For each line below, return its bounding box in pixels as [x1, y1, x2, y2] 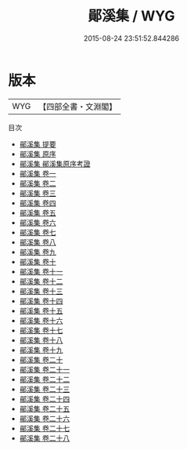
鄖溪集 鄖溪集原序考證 [19, 158, 91, 169]
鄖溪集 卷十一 [19, 267, 63, 276]
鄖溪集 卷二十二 [19, 374, 70, 384]
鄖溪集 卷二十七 [19, 423, 70, 433]
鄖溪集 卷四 [19, 198, 56, 208]
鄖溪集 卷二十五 [19, 404, 70, 413]
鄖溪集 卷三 [19, 188, 56, 198]
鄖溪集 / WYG [88, 7, 175, 25]
